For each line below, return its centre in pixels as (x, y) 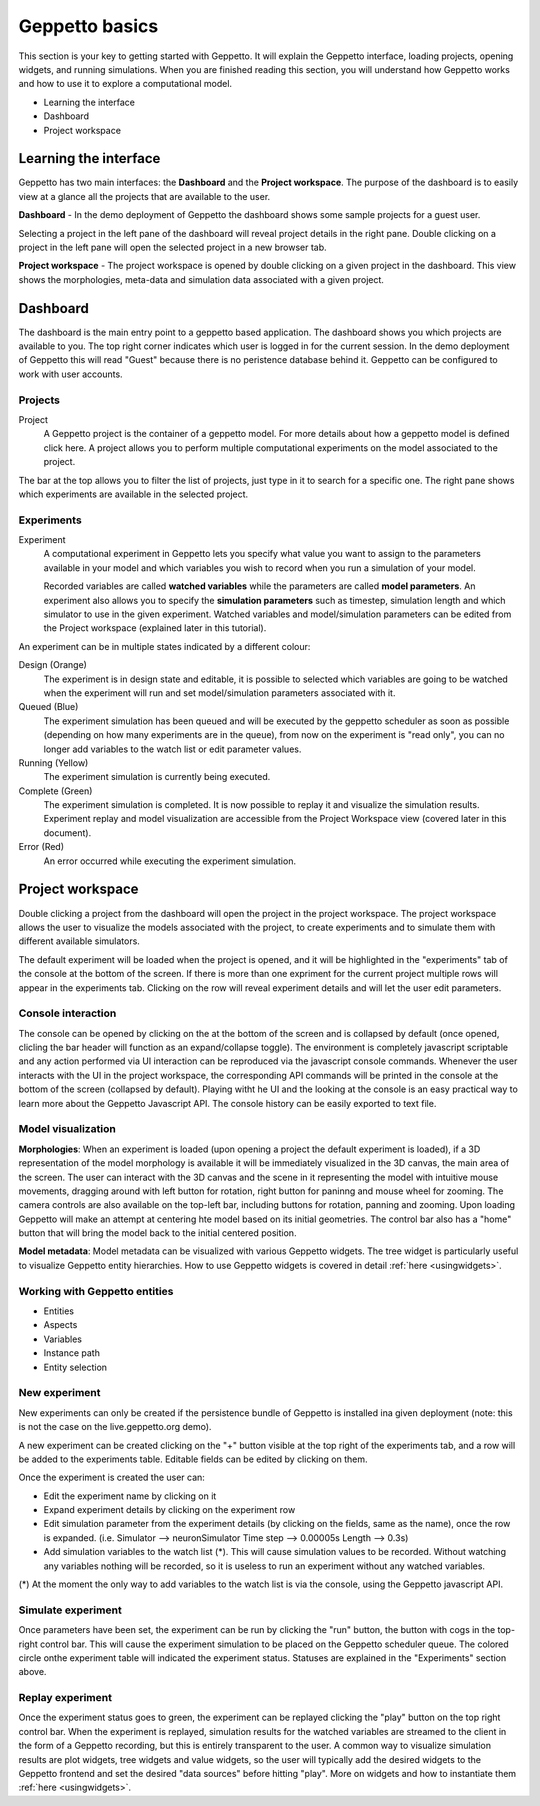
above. (32, 1672)
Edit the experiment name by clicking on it (130, 1496)
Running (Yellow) (53, 762)
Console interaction (67, 1013)
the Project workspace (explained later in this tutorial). (155, 628)
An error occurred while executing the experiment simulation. (170, 861)
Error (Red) (41, 847)
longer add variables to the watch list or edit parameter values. (172, 749)
